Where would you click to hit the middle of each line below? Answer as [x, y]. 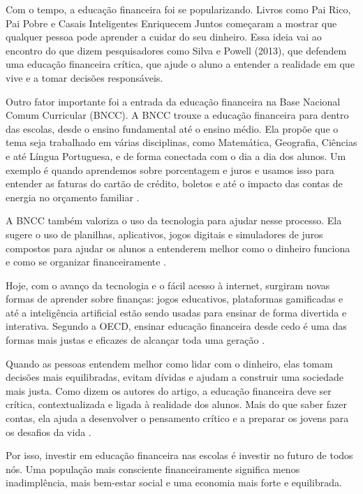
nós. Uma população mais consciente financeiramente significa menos [153, 468]
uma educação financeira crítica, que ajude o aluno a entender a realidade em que [180, 64]
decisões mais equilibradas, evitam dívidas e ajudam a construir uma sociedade [175, 377]
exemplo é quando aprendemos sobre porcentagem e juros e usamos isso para [170, 169]
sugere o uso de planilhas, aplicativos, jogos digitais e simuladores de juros [164, 234]
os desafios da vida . [49, 431]
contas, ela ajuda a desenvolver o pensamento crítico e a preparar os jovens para [177, 418]
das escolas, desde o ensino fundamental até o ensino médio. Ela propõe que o [172, 128]
